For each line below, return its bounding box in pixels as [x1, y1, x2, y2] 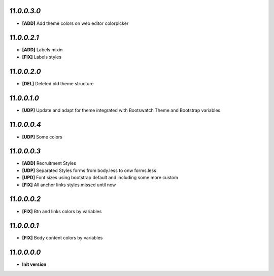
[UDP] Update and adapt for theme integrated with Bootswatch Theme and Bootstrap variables [22, 107, 221, 113]
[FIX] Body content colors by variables [22, 235, 103, 241]
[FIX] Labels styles [22, 54, 62, 60]
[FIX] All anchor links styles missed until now [22, 182, 116, 188]
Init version [22, 261, 47, 267]
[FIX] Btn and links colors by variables [22, 208, 102, 214]
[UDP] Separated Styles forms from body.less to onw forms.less [22, 167, 157, 174]
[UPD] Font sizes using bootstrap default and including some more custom [22, 175, 179, 181]
